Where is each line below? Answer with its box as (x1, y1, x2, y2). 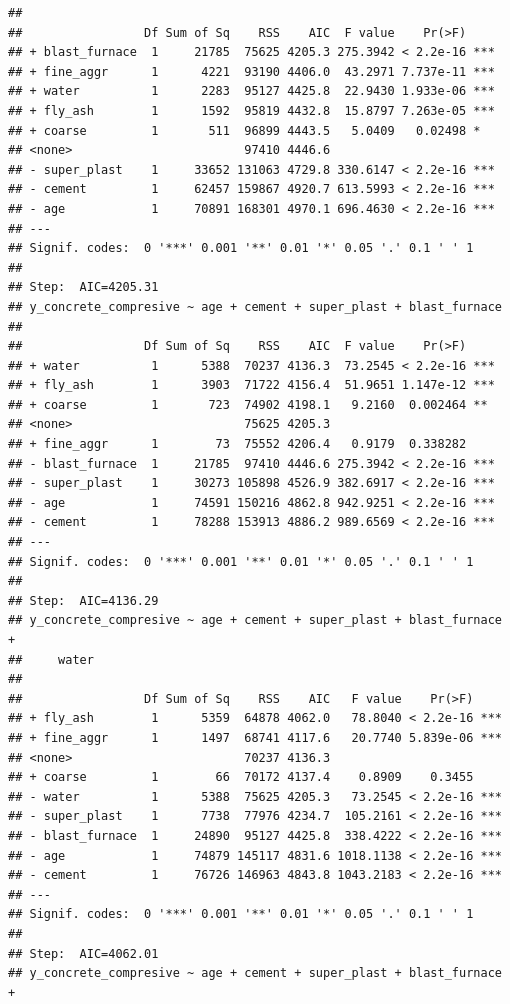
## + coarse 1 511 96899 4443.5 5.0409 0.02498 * (8, 123, 481, 138)
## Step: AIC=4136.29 (8, 593, 159, 608)
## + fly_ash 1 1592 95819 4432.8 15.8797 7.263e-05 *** (8, 103, 495, 118)
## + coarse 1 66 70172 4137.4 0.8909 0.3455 (8, 770, 474, 785)
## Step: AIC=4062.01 (8, 946, 159, 961)
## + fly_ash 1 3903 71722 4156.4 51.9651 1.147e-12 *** (8, 378, 495, 393)
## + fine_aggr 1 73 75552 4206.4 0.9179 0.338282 (8, 437, 467, 452)
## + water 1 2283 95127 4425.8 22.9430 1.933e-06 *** (8, 84, 495, 99)
